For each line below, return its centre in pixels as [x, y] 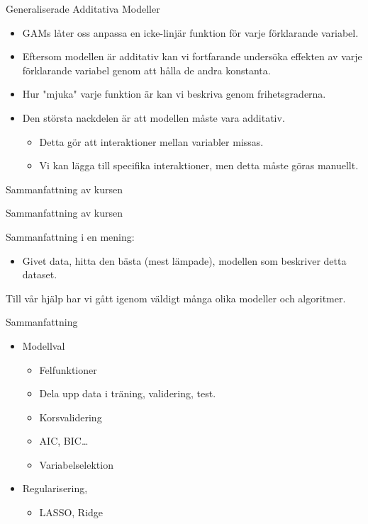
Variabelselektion [76, 464]
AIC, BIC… [64, 441]
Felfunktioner [68, 369]
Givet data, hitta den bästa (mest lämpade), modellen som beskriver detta [184, 260]
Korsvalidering [71, 417]
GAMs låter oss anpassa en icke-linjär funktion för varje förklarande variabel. [190, 32]
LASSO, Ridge [71, 512]
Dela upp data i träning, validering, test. [128, 393]
